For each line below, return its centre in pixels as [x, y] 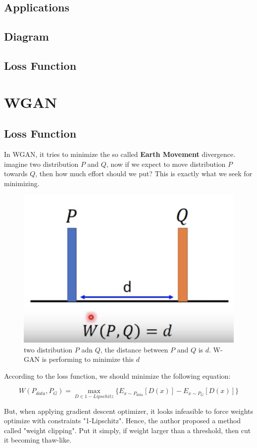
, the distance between [134, 349]
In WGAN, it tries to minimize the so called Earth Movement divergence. [120, 154]
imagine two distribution [41, 164]
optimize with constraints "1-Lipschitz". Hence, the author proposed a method [123, 421]
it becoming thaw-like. [38, 440]
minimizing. [22, 183]
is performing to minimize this [88, 359]
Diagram [26, 36]
